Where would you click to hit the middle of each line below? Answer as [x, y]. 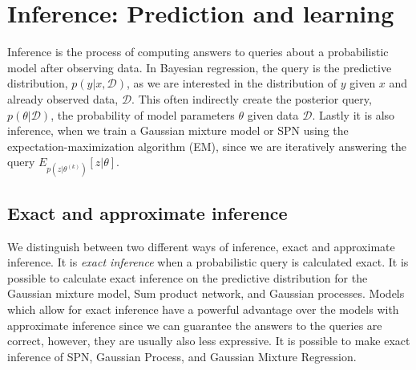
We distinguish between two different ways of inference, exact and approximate [201, 246]
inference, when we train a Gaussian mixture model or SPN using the [178, 130]
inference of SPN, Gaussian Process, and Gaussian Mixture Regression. [182, 356]
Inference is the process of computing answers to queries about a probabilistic [198, 52]
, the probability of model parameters [143, 114]
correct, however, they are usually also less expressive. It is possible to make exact [209, 341]
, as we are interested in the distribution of [232, 83]
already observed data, [63, 98]
